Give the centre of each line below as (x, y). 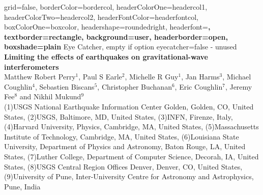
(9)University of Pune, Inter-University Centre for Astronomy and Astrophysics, (129, 176)
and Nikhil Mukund (50, 96)
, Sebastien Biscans (65, 86)
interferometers (32, 66)
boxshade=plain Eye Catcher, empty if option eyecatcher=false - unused (121, 47)
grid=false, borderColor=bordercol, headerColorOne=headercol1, (106, 7)
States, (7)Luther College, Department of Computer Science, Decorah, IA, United (131, 156)
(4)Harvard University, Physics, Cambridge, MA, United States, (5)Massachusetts (131, 127)
